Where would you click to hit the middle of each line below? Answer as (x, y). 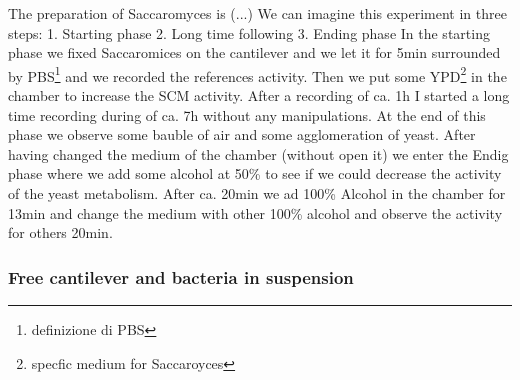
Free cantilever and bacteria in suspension (181, 276)
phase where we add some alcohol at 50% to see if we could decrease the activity (255, 173)
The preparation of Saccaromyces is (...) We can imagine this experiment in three (257, 13)
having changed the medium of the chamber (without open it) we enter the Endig (258, 153)
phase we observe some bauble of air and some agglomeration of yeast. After (242, 134)
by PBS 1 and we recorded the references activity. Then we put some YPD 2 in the (257, 74)
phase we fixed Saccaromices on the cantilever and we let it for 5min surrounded (254, 52)
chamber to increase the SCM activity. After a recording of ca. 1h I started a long (259, 95)
